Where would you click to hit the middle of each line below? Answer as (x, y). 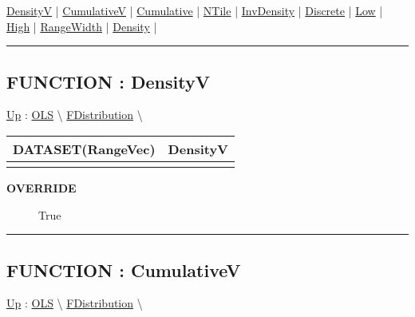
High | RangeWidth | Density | (82, 26)
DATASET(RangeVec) (84, 149)
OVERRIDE (41, 187)
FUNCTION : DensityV (108, 81)
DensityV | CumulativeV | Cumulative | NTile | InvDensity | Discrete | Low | (195, 10)
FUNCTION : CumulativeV (124, 269)
